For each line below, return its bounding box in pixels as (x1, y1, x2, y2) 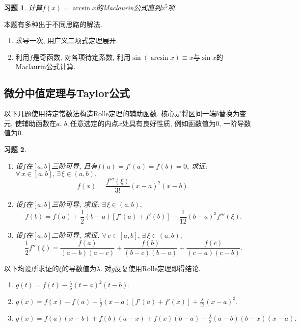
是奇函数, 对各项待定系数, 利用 (32, 51, 131, 62)
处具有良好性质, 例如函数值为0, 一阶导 (122, 118, 244, 128)
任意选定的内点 (70, 118, 118, 128)
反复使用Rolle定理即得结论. (114, 263, 201, 273)
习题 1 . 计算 (4, 2, 42, 12)
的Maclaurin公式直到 (96, 2, 162, 12)
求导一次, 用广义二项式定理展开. (15, 35, 118, 46)
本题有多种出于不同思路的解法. (4, 19, 102, 29)
